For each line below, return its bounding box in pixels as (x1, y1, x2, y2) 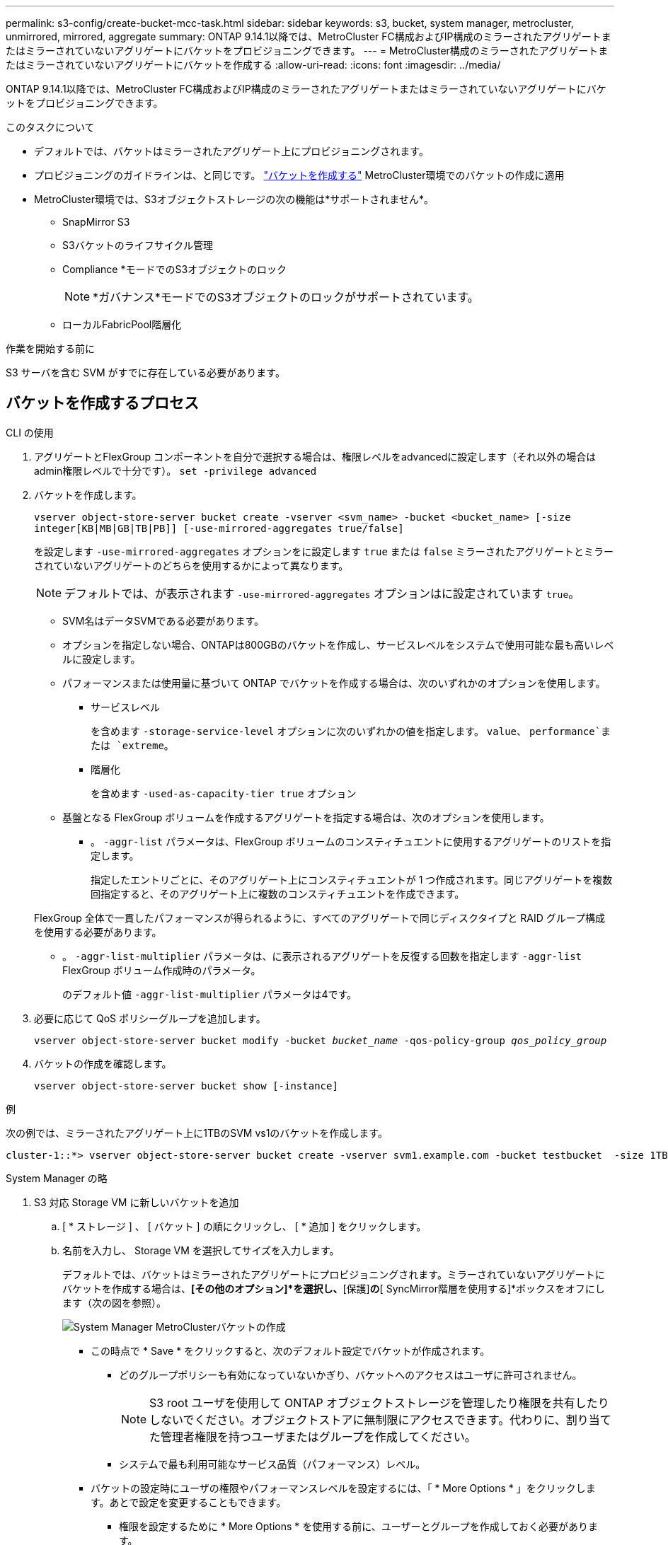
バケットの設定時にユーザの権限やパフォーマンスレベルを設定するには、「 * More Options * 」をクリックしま (91, 1481, 596, 1494)
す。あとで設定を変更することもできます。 (91, 1495, 287, 1508)
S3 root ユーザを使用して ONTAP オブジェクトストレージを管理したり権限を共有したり (149, 1395, 609, 1410)
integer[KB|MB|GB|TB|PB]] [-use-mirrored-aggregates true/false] (34, 522, 404, 534)
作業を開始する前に (6, 342, 95, 354)
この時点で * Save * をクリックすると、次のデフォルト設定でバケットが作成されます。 (91, 1344, 490, 1357)
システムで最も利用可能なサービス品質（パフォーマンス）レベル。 (119, 1457, 426, 1470)
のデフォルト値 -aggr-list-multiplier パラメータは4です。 (62, 988, 357, 1000)
